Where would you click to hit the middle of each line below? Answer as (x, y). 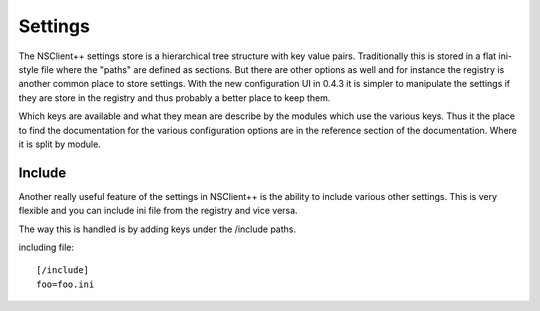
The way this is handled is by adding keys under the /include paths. (157, 229)
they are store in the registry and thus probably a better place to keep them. (174, 97)
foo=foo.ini (65, 284)
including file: (46, 247)
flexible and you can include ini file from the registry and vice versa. (158, 211)
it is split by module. (60, 144)
